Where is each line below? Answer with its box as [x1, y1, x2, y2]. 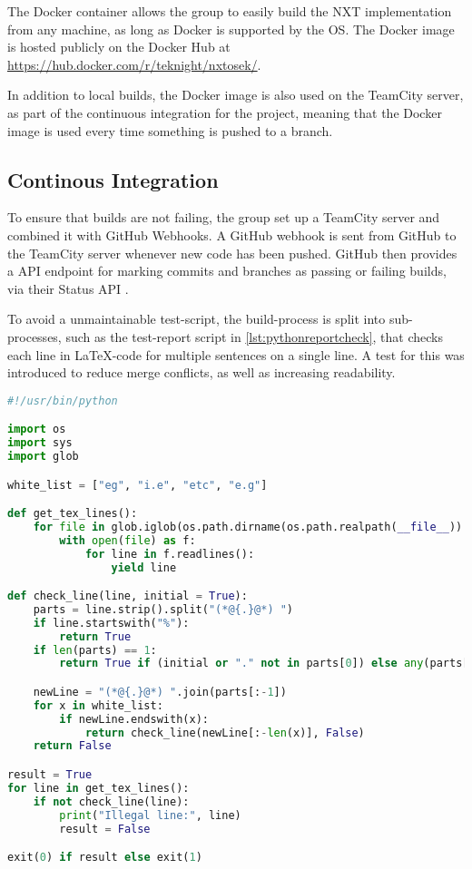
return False [33, 739, 112, 753]
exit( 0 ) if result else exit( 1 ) [7, 851, 202, 864]
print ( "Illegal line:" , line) [59, 808, 241, 822]
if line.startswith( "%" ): [33, 616, 190, 630]
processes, [7, 327, 62, 346]
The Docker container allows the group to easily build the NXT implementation [7, 2, 452, 20]
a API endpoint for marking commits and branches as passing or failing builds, [7, 261, 447, 280]
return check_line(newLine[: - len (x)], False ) [84, 726, 365, 739]
